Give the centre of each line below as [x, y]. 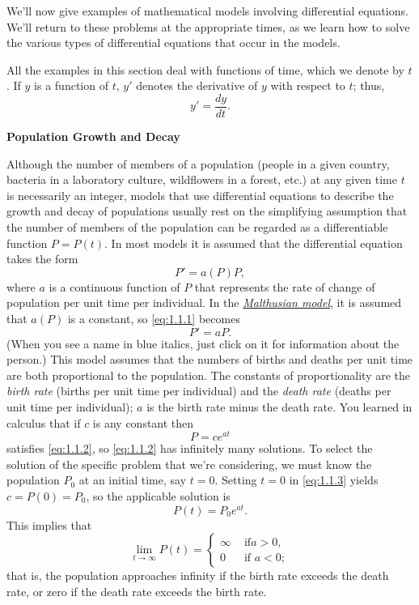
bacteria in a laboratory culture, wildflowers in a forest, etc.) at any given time [202, 179]
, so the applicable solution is [158, 495]
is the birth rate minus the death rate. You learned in [279, 406]
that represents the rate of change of [285, 286]
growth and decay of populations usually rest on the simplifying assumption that [207, 211]
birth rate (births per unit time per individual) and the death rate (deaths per [199, 391]
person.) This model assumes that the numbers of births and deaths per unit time [210, 359]
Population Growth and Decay [93, 136]
